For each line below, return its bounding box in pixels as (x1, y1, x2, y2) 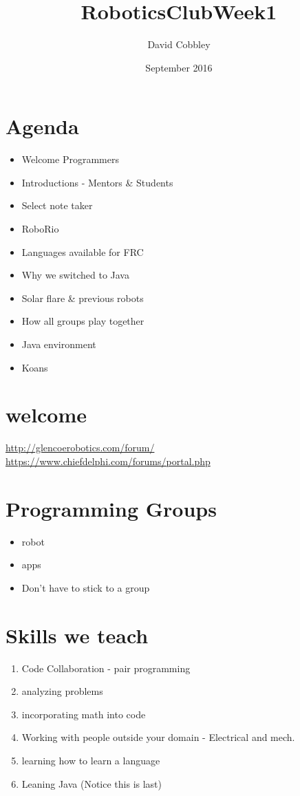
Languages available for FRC (21, 244, 144, 259)
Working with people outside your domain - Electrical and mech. (21, 730, 295, 744)
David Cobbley (147, 37, 211, 52)
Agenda (6, 112, 79, 140)
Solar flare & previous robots (21, 290, 144, 305)
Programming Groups (6, 494, 217, 522)
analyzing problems (21, 684, 103, 698)
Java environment (21, 337, 96, 351)
